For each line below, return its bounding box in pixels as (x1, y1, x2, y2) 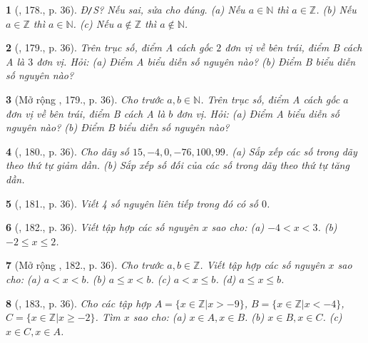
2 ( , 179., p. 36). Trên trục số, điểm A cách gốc (6, 40, 213, 55)
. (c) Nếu (73, 16, 114, 31)
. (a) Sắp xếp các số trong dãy (225, 143, 357, 158)
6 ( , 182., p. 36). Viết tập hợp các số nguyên (6, 220, 199, 235)
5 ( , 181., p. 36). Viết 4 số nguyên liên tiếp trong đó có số (6, 195, 258, 210)
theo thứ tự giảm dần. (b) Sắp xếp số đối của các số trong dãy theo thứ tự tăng (6, 158, 349, 173)
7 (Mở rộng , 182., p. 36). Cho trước (6, 257, 164, 272)
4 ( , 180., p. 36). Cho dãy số (6, 143, 129, 158)
